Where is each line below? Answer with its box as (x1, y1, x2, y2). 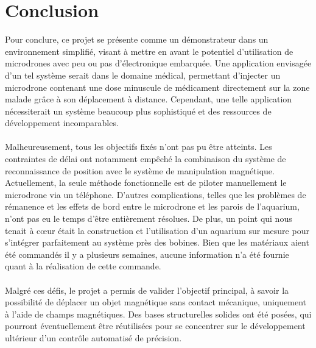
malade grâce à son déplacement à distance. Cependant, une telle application (5, 93, 292, 105)
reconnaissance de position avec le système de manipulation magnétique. (5, 164, 275, 177)
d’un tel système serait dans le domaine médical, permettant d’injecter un (5, 68, 281, 81)
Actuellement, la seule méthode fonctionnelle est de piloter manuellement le (5, 176, 287, 189)
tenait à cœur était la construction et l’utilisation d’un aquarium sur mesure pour (5, 224, 309, 236)
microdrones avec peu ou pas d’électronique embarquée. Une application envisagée (5, 57, 312, 69)
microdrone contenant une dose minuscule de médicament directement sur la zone (5, 80, 310, 93)
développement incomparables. (5, 116, 119, 129)
